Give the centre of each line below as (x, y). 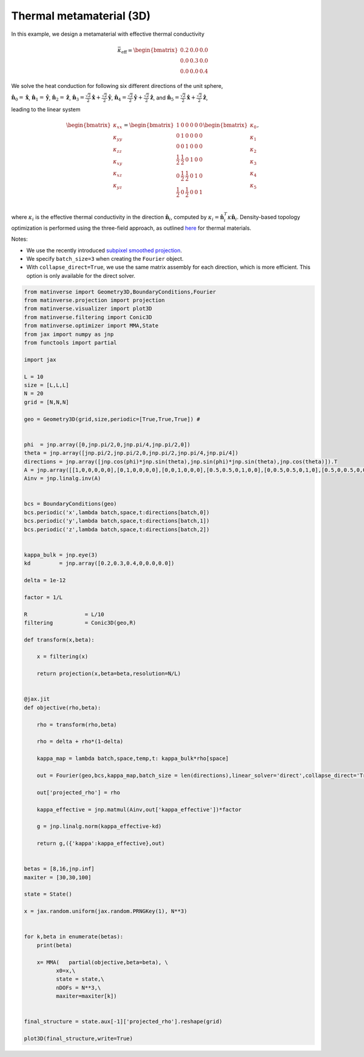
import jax (40, 360)
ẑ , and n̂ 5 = (165, 98)
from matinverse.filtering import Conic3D (88, 317)
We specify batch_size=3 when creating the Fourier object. (105, 258)
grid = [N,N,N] (46, 402)
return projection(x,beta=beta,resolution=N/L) (109, 674)
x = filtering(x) (62, 657)
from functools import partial (71, 343)
